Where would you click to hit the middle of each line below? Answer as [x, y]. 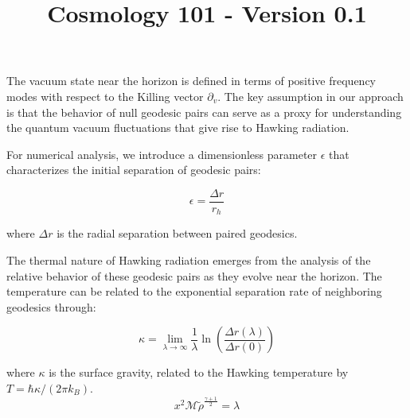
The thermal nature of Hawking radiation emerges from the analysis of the [189, 260]
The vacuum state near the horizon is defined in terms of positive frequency [191, 81]
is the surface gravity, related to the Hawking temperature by [199, 372]
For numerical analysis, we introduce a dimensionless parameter [162, 154]
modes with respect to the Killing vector [105, 96]
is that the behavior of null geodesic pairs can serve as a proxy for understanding [204, 112]
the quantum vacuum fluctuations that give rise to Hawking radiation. [178, 128]
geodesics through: [51, 306]
